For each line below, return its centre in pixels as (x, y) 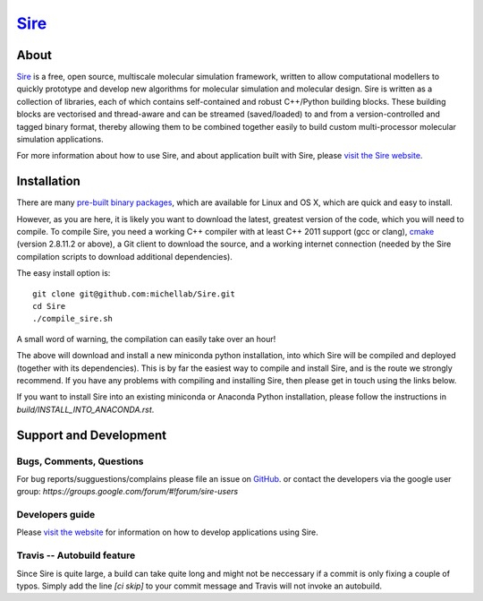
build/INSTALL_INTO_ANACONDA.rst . (85, 409)
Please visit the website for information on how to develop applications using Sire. (168, 532)
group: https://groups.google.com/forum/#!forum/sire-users (127, 492)
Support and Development (92, 435)
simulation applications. (60, 140)
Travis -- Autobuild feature (76, 555)
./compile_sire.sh (73, 319)
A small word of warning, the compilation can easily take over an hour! (146, 339)
